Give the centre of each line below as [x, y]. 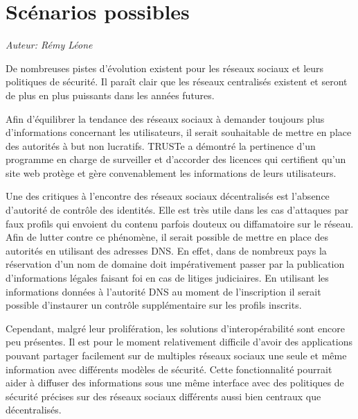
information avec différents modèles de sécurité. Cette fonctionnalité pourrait [169, 369]
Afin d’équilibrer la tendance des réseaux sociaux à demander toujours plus [165, 118]
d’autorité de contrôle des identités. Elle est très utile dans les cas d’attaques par [177, 210]
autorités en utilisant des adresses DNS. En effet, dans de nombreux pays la [166, 250]
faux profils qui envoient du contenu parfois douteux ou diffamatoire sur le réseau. [180, 223]
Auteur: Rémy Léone [49, 45]
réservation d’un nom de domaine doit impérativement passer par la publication [175, 264]
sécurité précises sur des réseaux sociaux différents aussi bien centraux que [163, 396]
